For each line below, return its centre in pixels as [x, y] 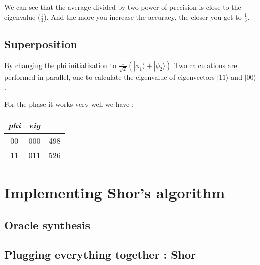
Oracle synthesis [47, 224]
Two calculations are [206, 65]
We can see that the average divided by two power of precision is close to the [123, 7]
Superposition [41, 44]
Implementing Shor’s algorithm [115, 193]
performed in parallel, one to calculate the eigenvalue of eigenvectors [109, 77]
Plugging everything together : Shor [100, 254]
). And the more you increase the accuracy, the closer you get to [143, 16]
